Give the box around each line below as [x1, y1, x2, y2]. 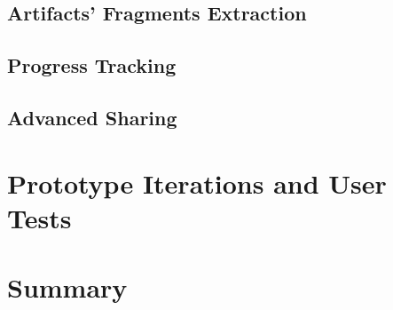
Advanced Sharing [7, 103, 177, 131]
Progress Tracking [7, 52, 177, 79]
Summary [7, 269, 128, 306]
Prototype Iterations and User [7, 164, 387, 201]
